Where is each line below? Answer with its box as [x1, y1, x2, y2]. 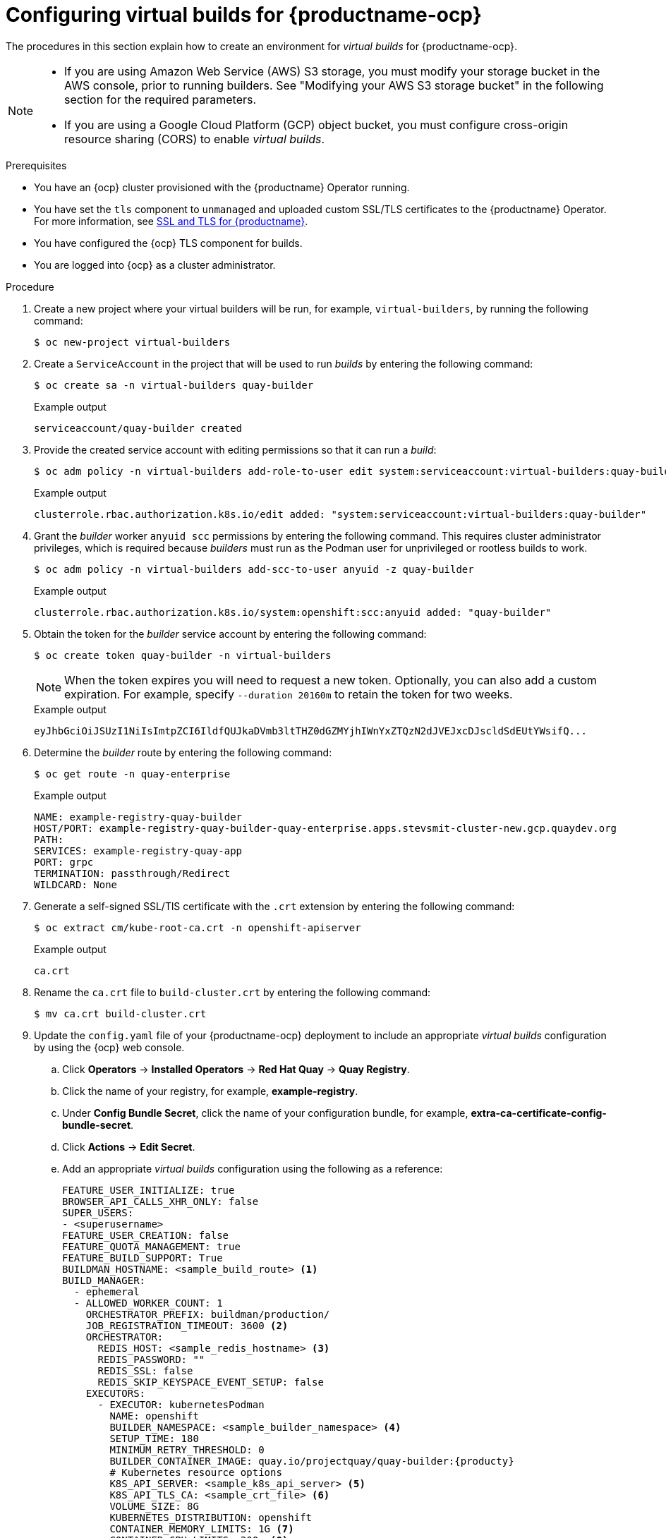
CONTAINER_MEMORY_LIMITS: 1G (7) [109, 1522, 294, 1534]
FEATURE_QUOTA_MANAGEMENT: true [62, 1240, 241, 1252]
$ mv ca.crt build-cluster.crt [34, 1007, 207, 1019]
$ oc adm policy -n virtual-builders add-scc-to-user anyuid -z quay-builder [34, 563, 474, 575]
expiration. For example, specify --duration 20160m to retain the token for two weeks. [64, 686, 513, 701]
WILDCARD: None [34, 878, 118, 890]
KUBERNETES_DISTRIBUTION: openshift [109, 1511, 313, 1523]
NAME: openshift [109, 1410, 199, 1422]
